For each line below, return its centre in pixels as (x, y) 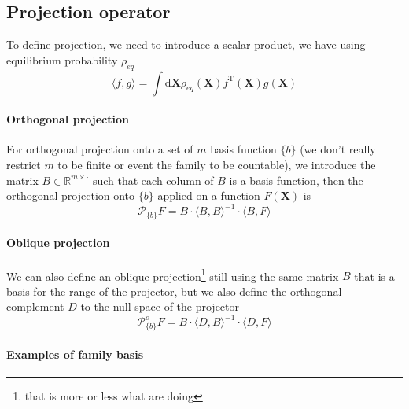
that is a (374, 276)
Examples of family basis (75, 354)
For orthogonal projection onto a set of (100, 149)
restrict (24, 164)
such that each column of (153, 180)
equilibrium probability (62, 59)
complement (35, 306)
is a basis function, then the (296, 180)
